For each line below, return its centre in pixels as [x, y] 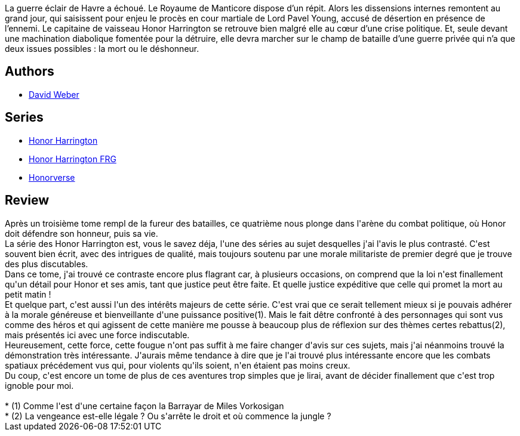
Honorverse [52, 177]
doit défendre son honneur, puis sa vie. [81, 233]
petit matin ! [28, 294]
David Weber [54, 94]
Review [27, 200]
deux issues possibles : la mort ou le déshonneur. [102, 49]
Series [24, 117]
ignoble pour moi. [39, 385]
